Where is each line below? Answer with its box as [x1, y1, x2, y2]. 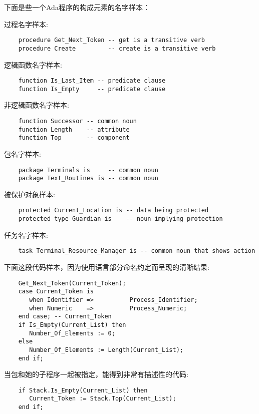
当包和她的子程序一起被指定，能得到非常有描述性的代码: [4, 369, 188, 379]
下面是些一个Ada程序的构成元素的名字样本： [4, 2, 150, 12]
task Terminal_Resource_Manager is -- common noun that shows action [18, 247, 255, 255]
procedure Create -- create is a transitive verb [18, 45, 216, 52]
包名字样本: [4, 148, 41, 159]
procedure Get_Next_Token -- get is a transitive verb [18, 37, 205, 44]
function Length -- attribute [18, 126, 130, 133]
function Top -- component [18, 134, 130, 142]
